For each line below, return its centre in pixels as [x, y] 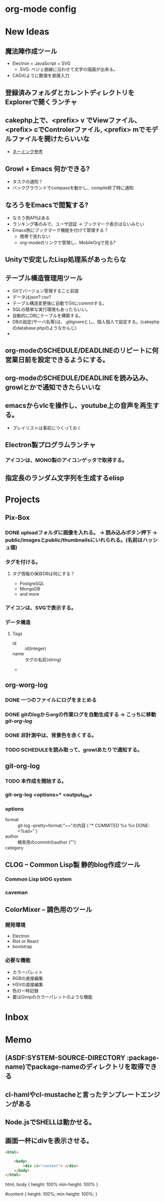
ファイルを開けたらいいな [51, 139]
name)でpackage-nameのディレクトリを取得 [75, 1067]
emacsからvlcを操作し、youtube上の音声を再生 [79, 406]
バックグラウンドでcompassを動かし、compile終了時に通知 [73, 188]
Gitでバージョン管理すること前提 [45, 291]
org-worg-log [26, 685]
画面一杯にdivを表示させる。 [49, 1140]
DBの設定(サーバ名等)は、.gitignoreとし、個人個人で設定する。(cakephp [86, 322]
